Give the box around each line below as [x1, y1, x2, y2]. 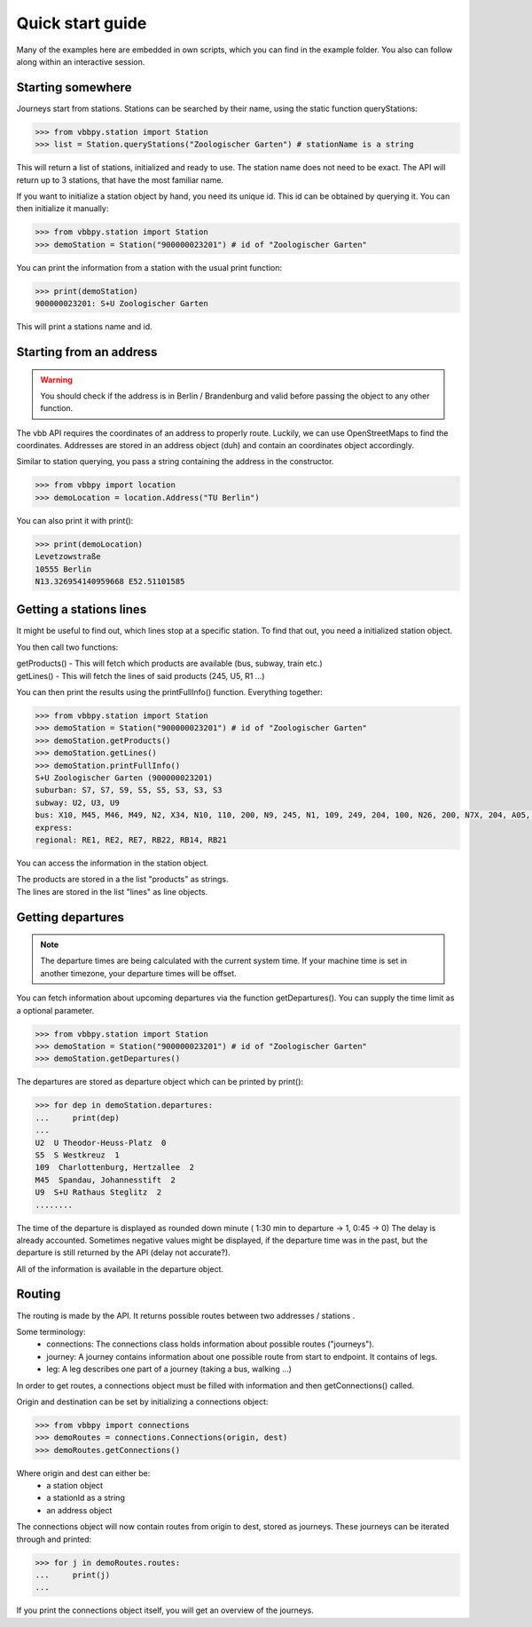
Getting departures [16, 910, 124, 925]
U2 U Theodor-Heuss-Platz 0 [35, 1137, 167, 1148]
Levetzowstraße [35, 551, 101, 562]
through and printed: [16, 1534, 92, 1544]
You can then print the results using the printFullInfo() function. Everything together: [16, 687, 324, 698]
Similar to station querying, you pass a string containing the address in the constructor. [16, 456, 334, 467]
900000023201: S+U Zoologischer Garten [35, 298, 208, 309]
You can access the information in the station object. [16, 857, 209, 868]
